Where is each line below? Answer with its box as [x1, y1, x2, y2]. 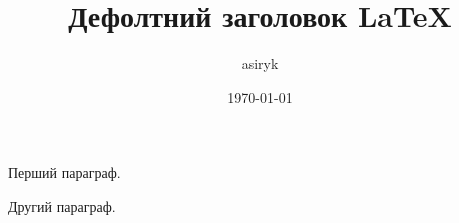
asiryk [241, 53, 279, 74]
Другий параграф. [8, 195, 116, 216]
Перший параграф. [8, 162, 121, 183]
